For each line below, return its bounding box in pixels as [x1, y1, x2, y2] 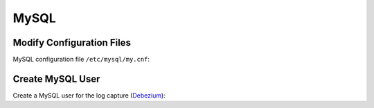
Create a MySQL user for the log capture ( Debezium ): [12, 91, 166, 100]
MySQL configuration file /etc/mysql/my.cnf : [12, 55, 150, 64]
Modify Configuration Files [12, 37, 132, 48]
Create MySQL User [12, 73, 100, 84]
